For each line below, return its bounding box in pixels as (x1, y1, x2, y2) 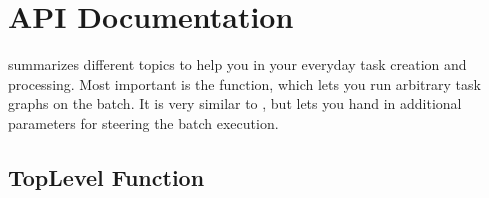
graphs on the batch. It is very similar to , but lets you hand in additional (8, 93, 462, 114)
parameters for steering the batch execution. (8, 112, 279, 133)
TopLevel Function (8, 161, 205, 192)
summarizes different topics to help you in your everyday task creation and (8, 54, 467, 75)
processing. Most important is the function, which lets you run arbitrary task (8, 73, 481, 94)
